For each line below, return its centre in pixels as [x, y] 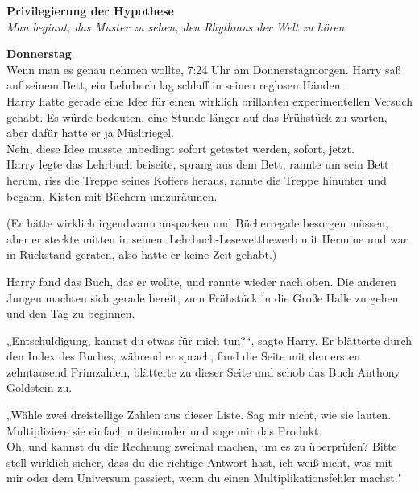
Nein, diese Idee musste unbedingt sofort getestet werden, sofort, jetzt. [180, 148]
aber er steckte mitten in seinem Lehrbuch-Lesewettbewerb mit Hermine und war [207, 238]
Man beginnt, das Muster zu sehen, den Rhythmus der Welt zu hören [176, 26]
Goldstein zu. [39, 387]
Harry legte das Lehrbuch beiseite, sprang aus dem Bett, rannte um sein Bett [198, 164]
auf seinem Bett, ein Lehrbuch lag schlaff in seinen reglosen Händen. [175, 85]
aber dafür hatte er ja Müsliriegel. [90, 133]
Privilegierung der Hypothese [90, 10]
